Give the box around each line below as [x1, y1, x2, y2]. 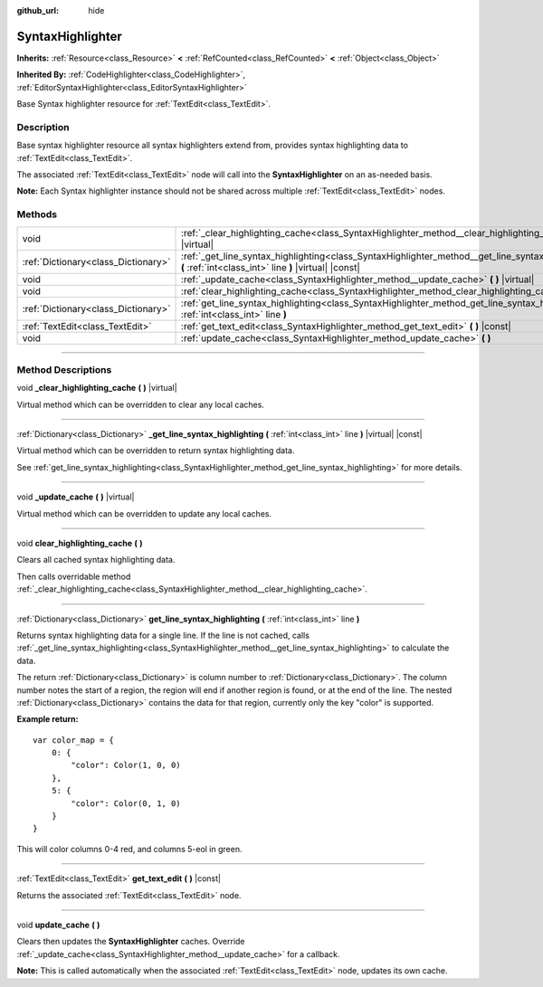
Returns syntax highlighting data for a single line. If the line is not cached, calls [16, 630, 310, 641]
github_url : [16, 5, 59, 15]
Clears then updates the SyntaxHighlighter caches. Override [16, 936, 245, 947]
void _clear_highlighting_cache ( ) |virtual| [16, 383, 177, 394]
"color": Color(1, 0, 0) [71, 760, 181, 771]
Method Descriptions [16, 363, 112, 375]
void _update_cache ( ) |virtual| [16, 491, 135, 502]
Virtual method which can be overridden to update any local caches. [16, 508, 271, 519]
